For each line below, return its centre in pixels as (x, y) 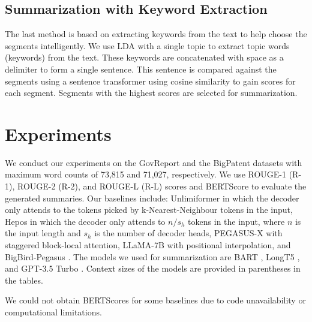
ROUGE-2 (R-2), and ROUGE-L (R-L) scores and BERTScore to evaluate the (162, 186)
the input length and (43, 233)
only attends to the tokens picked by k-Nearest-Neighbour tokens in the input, (149, 210)
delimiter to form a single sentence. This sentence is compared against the (141, 69)
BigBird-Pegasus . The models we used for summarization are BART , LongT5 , (152, 256)
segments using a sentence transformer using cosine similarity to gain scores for (150, 81)
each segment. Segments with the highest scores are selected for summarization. (151, 93)
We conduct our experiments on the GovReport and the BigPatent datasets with (154, 162)
